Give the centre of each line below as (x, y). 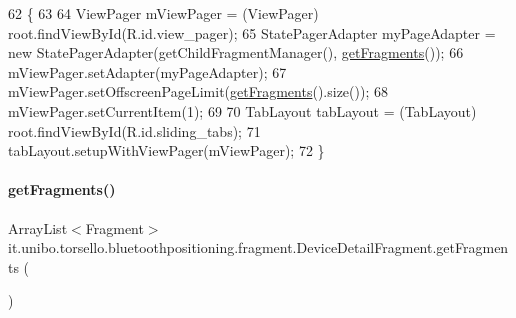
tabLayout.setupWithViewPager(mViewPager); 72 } (166, 150)
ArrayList (38, 227)
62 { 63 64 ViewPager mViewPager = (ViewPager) (163, 13)
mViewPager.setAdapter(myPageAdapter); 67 (147, 71)
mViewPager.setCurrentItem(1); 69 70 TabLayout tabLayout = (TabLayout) (242, 110)
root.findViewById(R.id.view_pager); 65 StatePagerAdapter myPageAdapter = (252, 32)
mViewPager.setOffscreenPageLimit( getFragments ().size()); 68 (198, 91)
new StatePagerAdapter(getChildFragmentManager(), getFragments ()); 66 (236, 52)
